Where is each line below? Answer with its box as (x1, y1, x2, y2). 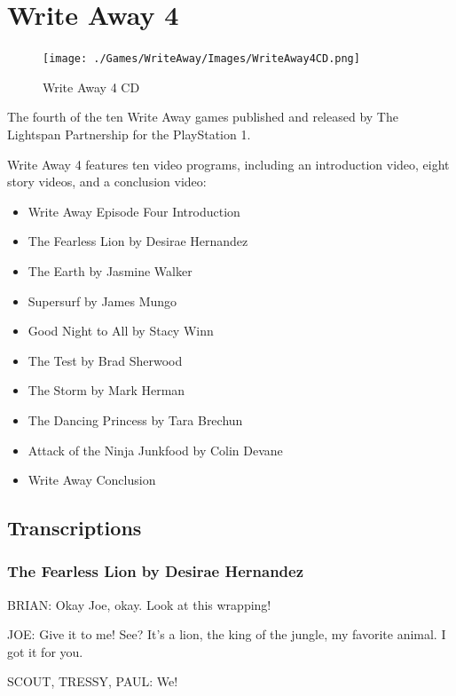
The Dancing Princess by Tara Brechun (28, 410, 243, 429)
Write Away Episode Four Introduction (28, 202, 240, 220)
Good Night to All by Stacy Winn (28, 321, 214, 340)
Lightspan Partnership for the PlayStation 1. (7, 124, 251, 143)
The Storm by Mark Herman (28, 381, 185, 399)
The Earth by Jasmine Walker (28, 261, 193, 280)
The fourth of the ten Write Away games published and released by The (7, 107, 398, 126)
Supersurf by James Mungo (28, 291, 177, 310)
